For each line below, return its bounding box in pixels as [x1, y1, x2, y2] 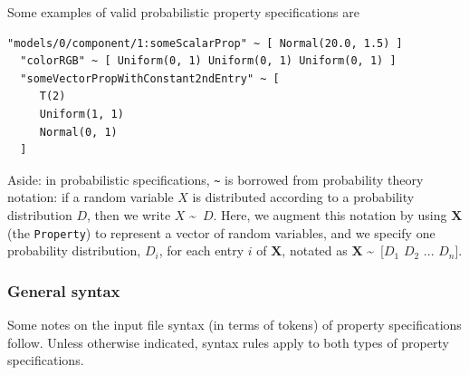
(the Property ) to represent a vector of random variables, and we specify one [7, 223, 435, 242]
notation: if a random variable [7, 187, 174, 207]
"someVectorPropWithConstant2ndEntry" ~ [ [20, 72, 280, 85]
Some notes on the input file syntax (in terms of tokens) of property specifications [7, 315, 462, 334]
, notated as [282, 241, 348, 260]
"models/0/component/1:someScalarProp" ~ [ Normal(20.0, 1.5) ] [7, 36, 403, 50]
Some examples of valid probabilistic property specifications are [7, 3, 359, 21]
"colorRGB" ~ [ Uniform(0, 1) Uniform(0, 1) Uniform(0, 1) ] [20, 54, 397, 68]
